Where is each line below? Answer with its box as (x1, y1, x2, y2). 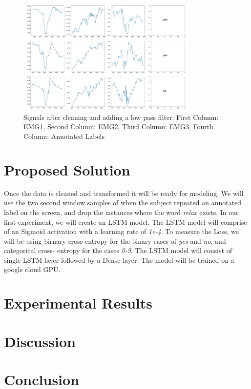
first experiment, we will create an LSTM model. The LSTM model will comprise (4, 216, 247, 227)
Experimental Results (4, 293, 152, 313)
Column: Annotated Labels (23, 131, 105, 141)
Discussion (4, 331, 76, 351)
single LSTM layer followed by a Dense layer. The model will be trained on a (4, 254, 234, 265)
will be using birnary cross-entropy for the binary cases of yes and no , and (4, 235, 226, 246)
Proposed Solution (4, 159, 130, 179)
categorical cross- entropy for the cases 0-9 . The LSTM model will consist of (4, 245, 232, 255)
